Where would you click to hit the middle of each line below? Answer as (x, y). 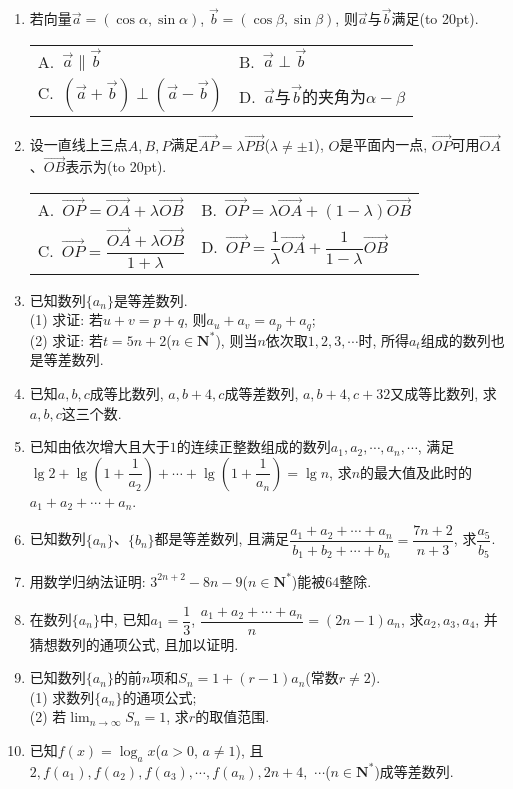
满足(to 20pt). (435, 18)
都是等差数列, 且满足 (222, 538)
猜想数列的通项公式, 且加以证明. (134, 643)
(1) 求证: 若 (66, 319)
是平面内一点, (383, 144)
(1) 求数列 (62, 696)
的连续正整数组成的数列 (253, 446)
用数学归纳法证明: (87, 580)
